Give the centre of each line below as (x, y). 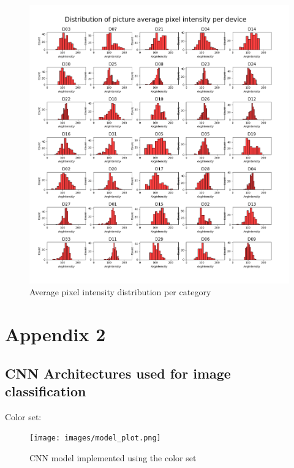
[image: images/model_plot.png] (95, 438)
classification (46, 391)
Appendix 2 (55, 334)
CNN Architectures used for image (118, 373)
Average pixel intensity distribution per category (120, 292)
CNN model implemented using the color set (113, 458)
